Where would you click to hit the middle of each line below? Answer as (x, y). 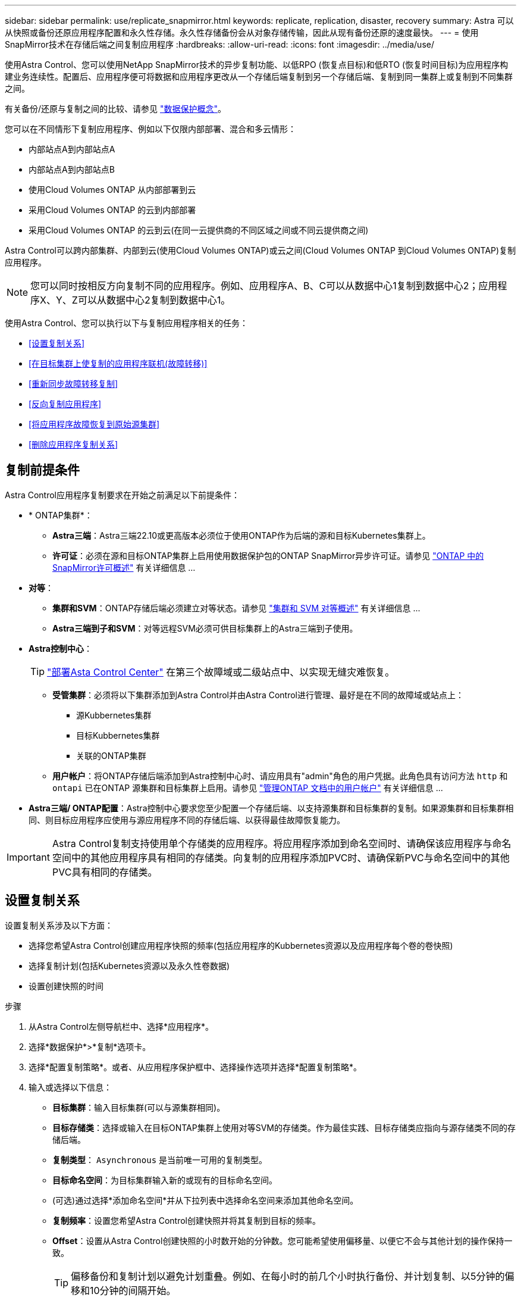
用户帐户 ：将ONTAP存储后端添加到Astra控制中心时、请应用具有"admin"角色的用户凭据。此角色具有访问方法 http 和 (280, 776)
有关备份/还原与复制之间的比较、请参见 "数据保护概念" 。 (116, 109)
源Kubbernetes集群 (114, 715)
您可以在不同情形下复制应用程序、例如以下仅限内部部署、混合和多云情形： (150, 129)
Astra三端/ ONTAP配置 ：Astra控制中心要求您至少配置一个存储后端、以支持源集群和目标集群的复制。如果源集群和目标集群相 (271, 808)
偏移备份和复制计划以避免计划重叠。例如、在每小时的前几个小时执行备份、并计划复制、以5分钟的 (288, 1276)
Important (28, 857)
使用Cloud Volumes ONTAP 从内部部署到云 (112, 190)
